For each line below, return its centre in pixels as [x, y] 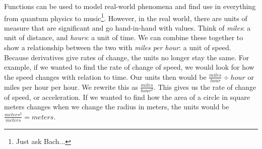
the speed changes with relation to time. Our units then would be [105, 77]
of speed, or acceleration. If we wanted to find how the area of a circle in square [127, 97]
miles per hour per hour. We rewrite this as [71, 87]
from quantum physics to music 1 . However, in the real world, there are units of [126, 17]
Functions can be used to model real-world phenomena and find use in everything [130, 6]
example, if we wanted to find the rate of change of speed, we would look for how [129, 67]
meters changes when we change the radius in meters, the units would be [117, 107]
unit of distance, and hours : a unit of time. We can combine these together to [124, 37]
